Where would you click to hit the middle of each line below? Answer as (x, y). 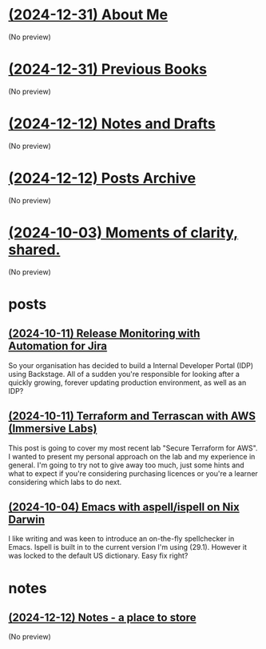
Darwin (27, 519)
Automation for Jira (58, 346)
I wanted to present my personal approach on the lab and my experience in (132, 456)
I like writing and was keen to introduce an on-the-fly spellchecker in (121, 539)
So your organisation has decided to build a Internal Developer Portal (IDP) (131, 365)
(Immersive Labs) (53, 429)
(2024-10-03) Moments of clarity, (123, 232)
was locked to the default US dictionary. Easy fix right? (98, 556)
